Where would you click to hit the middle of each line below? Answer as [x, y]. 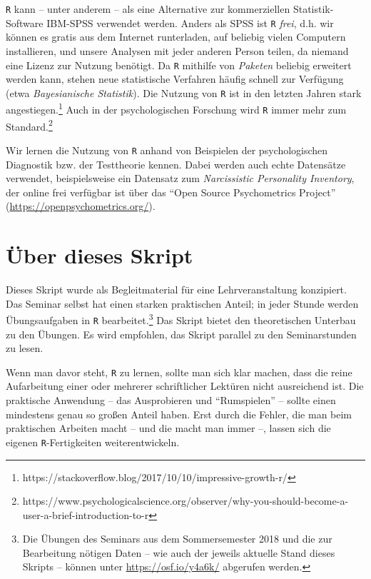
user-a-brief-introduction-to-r [86, 514]
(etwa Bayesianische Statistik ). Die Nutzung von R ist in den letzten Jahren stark [184, 92]
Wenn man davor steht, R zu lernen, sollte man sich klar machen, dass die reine [179, 372]
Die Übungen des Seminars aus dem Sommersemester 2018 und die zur [177, 539]
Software [25, 22]
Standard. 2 [29, 125]
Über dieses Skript [100, 255]
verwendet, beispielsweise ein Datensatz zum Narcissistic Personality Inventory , [180, 178]
